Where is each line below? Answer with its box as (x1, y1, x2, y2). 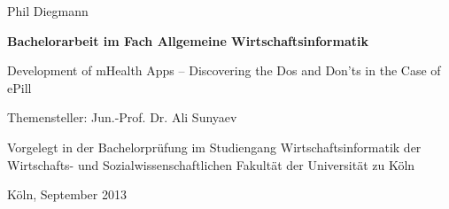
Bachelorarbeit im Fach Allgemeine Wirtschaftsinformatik (7, 31, 368, 50)
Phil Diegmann (7, 2, 89, 19)
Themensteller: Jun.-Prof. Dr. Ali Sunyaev (7, 108, 237, 127)
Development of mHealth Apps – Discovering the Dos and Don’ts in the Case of (7, 61, 441, 80)
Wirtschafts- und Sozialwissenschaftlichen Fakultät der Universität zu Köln (7, 155, 415, 174)
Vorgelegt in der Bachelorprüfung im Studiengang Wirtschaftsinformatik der (7, 137, 422, 156)
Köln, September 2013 (7, 185, 127, 204)
